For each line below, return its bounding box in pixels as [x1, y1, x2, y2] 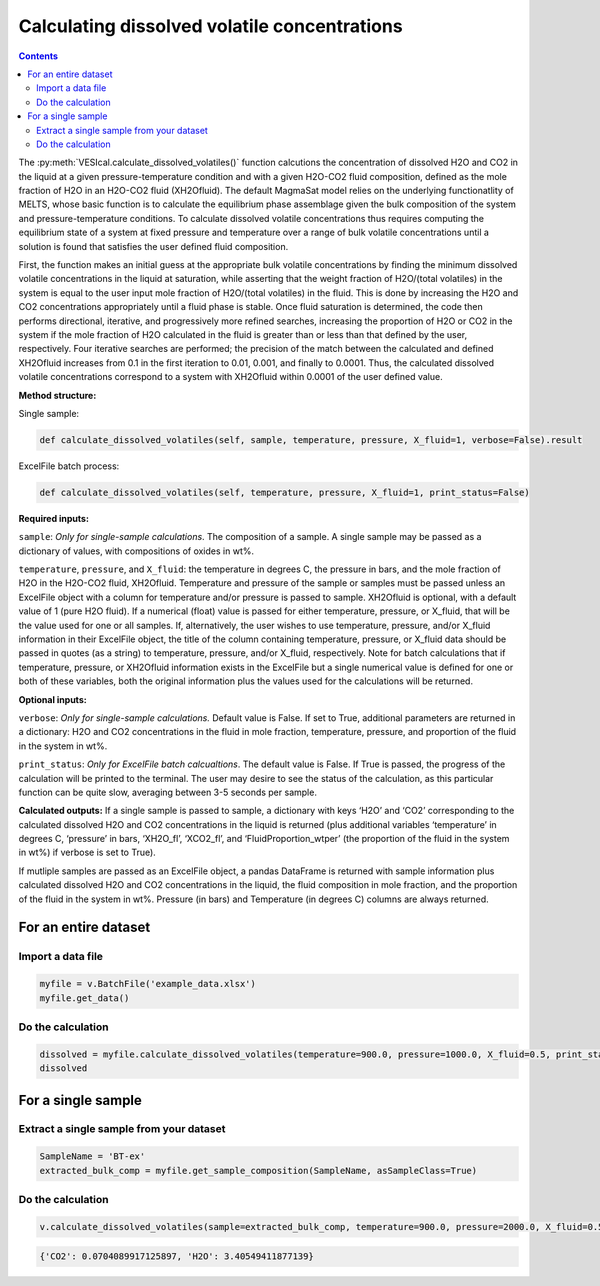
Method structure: [18, 389, 97, 401]
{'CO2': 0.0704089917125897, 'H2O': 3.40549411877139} [39, 1251, 314, 1262]
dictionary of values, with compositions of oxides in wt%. [18, 545, 255, 557]
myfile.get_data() [39, 992, 130, 1004]
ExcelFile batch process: [18, 460, 120, 472]
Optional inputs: [18, 693, 87, 705]
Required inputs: [18, 512, 90, 524]
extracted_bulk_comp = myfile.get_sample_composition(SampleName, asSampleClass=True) [39, 1165, 478, 1176]
